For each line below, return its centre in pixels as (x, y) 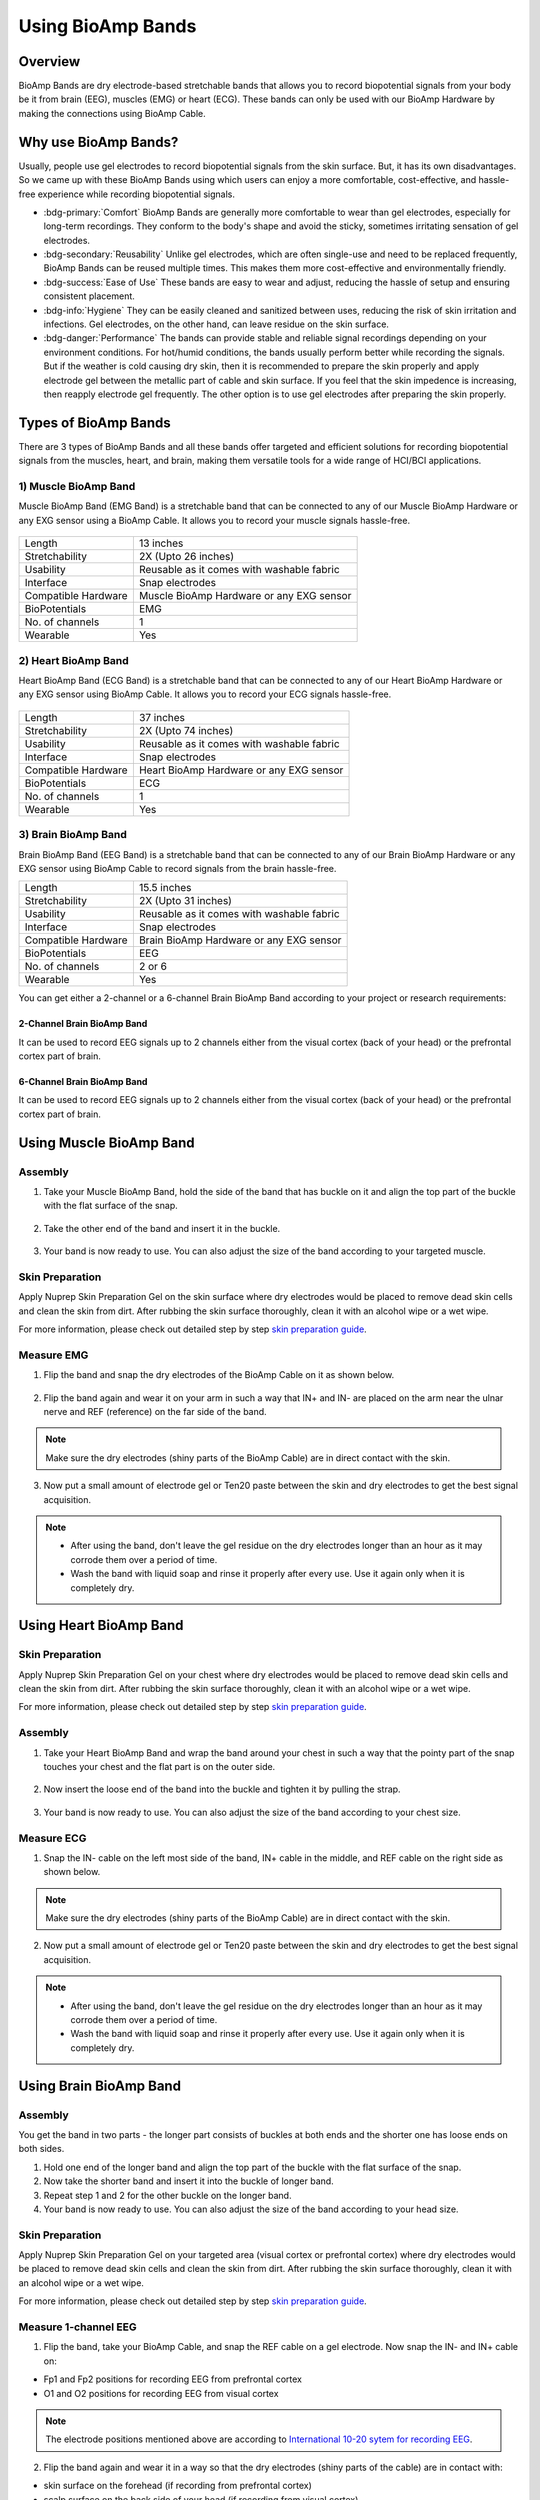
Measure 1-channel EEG (77, 2327)
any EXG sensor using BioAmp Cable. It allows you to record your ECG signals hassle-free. (205, 694)
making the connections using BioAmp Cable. (112, 113)
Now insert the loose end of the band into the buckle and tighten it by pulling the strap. (222, 1789)
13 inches (161, 543)
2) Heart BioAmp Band (73, 660)
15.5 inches (165, 888)
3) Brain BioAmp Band (72, 835)
